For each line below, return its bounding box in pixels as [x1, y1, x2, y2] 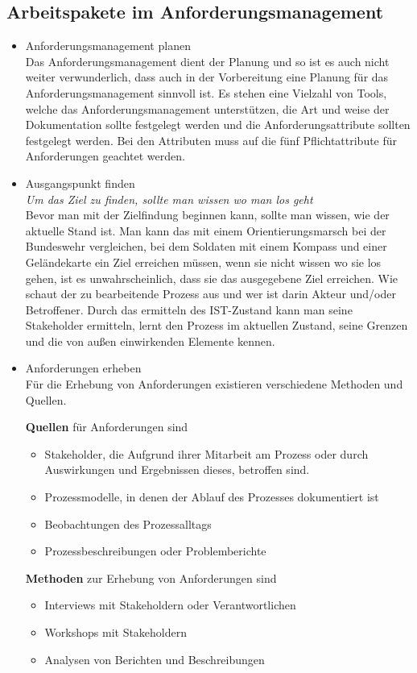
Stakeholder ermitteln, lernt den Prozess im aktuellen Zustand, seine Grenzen [25, 317, 408, 334]
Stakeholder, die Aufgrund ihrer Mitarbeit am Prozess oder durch [44, 445, 369, 462]
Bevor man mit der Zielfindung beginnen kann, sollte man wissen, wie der [25, 206, 390, 223]
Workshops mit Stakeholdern [44, 624, 188, 641]
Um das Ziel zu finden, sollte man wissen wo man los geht [25, 190, 313, 207]
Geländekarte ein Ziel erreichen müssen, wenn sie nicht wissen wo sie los [25, 253, 382, 270]
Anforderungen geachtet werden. [25, 147, 185, 164]
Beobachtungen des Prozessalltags [44, 515, 212, 532]
